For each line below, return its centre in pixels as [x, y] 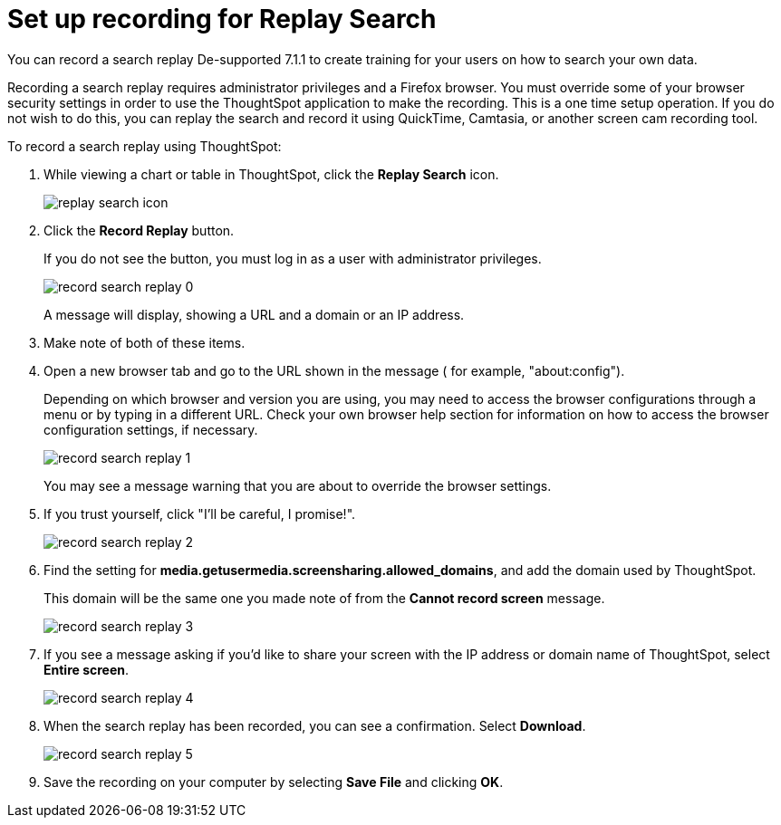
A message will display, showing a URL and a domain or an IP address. [254, 314]
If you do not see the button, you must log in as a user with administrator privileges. [293, 258]
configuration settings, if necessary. [151, 429]
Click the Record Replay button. [139, 230]
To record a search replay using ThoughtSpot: [145, 146]
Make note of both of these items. [145, 342]
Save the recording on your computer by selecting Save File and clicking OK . [274, 782]
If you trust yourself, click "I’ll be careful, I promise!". [200, 513]
